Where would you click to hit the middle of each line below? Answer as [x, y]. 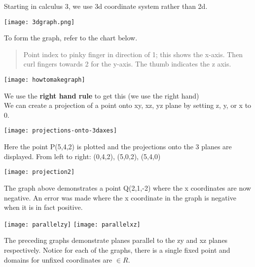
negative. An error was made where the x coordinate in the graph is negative [120, 197]
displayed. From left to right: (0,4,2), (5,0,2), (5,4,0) [82, 156]
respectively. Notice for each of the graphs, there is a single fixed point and [117, 250]
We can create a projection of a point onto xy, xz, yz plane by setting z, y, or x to [128, 105]
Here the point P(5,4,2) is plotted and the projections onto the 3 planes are [118, 147]
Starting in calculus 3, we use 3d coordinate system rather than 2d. [106, 6]
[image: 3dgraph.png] [39, 22]
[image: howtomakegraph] [45, 80]
